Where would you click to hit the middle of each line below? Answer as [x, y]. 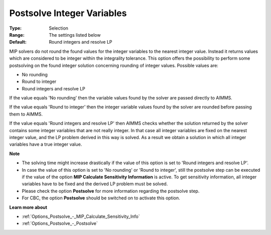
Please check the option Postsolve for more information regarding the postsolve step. [111, 191]
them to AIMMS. [26, 114]
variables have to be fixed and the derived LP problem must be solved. [95, 184]
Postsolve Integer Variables [68, 13]
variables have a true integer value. [46, 144]
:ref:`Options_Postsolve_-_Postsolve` [60, 223]
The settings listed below [75, 35]
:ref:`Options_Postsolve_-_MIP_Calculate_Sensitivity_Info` [81, 216]
